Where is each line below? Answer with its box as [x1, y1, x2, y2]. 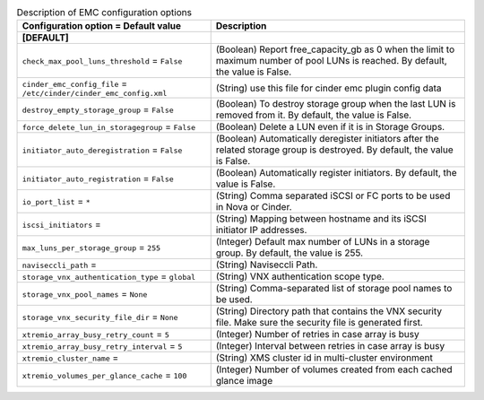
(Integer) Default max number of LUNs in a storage [215, 236, 430, 248]
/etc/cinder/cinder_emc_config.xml [22, 89, 168, 99]
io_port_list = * [22, 196, 91, 208]
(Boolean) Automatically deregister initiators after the [215, 133, 439, 145]
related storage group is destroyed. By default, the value [215, 143, 454, 156]
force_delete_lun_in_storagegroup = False [22, 121, 196, 134]
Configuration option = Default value [22, 20, 182, 32]
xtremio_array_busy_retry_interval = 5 [22, 340, 183, 352]
